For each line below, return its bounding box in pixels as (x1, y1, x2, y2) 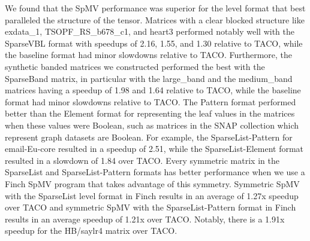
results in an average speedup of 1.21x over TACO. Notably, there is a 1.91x (5, 212, 285, 225)
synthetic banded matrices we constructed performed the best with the (5, 60, 265, 72)
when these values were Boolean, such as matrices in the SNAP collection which (5, 118, 299, 131)
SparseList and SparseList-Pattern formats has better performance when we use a (5, 166, 305, 178)
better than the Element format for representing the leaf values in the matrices (5, 107, 295, 120)
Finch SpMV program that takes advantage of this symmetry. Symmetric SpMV (5, 177, 300, 190)
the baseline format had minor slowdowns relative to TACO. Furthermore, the (5, 48, 292, 61)
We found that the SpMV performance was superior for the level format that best (5, 2, 306, 14)
